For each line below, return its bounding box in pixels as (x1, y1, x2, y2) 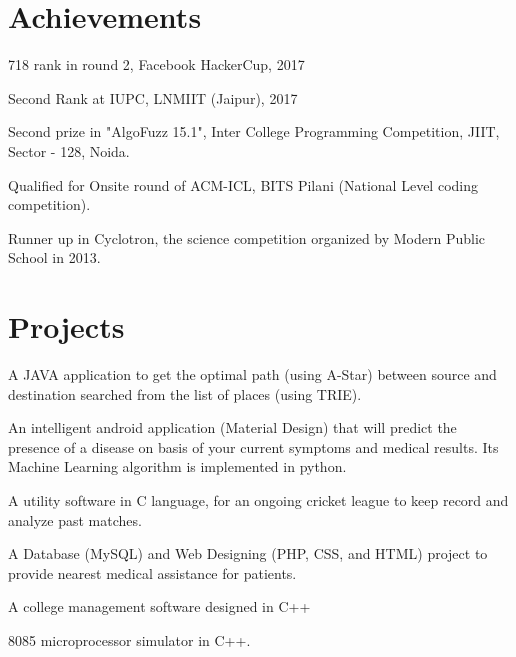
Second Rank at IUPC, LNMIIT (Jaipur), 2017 (8, 87, 298, 108)
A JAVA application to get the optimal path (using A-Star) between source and (8, 364, 497, 384)
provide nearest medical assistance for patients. (8, 562, 297, 583)
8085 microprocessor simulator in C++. (8, 629, 251, 650)
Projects (8, 306, 125, 347)
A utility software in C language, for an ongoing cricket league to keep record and (8, 489, 509, 510)
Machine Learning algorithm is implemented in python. (8, 456, 347, 477)
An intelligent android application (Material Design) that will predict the (8, 417, 457, 438)
